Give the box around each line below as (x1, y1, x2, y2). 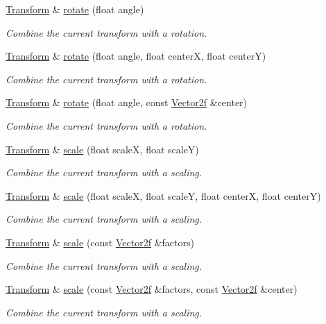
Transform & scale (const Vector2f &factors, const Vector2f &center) (6, 282, 298, 296)
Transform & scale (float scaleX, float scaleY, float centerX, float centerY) (6, 188, 321, 203)
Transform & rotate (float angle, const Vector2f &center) (6, 95, 248, 110)
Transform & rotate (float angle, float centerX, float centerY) (6, 49, 266, 63)
